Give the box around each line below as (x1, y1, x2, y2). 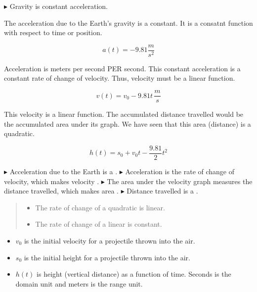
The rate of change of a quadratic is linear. (35, 202, 165, 212)
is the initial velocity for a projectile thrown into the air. (24, 235, 195, 245)
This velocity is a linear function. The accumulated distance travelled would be (4, 109, 244, 119)
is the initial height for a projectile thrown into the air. (24, 252, 190, 262)
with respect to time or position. (4, 27, 102, 38)
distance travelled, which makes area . (4, 186, 119, 196)
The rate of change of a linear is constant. (35, 219, 162, 229)
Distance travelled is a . (127, 186, 198, 196)
